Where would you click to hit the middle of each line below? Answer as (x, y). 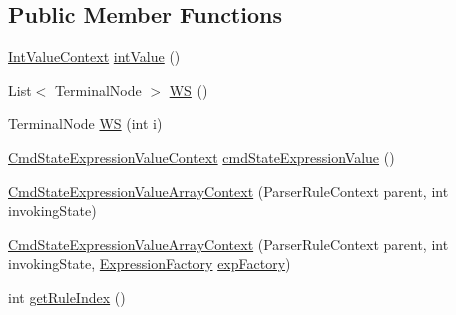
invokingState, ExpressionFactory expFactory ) (149, 263)
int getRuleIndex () (67, 296)
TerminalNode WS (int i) (85, 123)
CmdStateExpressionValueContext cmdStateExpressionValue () (201, 156)
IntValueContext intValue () (94, 56)
